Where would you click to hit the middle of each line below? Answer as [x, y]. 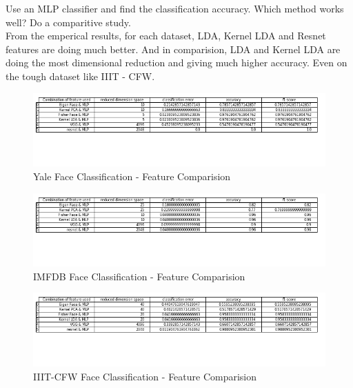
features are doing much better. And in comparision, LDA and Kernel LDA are [173, 49]
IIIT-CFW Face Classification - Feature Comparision [145, 376]
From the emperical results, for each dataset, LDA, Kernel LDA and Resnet [166, 36]
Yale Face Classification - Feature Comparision [132, 176]
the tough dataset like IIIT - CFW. [80, 76]
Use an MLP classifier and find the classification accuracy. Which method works [175, 8]
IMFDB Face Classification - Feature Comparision [139, 276]
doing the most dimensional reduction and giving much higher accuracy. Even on [176, 62]
